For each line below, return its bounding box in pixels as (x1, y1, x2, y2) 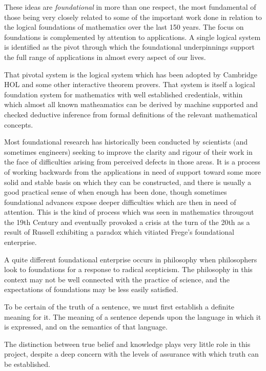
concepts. (4, 119, 33, 130)
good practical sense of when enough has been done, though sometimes (4, 187, 227, 197)
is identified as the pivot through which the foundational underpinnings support (4, 42, 255, 52)
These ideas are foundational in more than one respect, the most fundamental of (4, 2, 256, 12)
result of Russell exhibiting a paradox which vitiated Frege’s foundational (4, 226, 234, 237)
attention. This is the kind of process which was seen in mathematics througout (4, 207, 254, 217)
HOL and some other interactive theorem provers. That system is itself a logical (4, 79, 255, 90)
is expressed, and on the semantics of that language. (4, 321, 168, 332)
